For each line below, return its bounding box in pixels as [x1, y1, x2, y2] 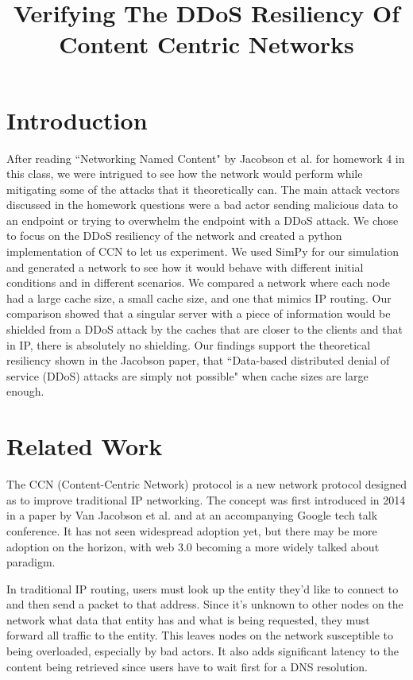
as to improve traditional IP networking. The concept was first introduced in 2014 [6, 491, 406, 508]
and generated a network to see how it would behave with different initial [6, 258, 364, 275]
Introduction [6, 103, 148, 136]
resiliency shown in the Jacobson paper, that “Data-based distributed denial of [6, 352, 390, 369]
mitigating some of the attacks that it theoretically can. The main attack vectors [6, 180, 399, 197]
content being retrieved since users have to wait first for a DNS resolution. [6, 658, 369, 674]
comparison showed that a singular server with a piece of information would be [6, 305, 391, 322]
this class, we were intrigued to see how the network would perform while [6, 165, 363, 182]
